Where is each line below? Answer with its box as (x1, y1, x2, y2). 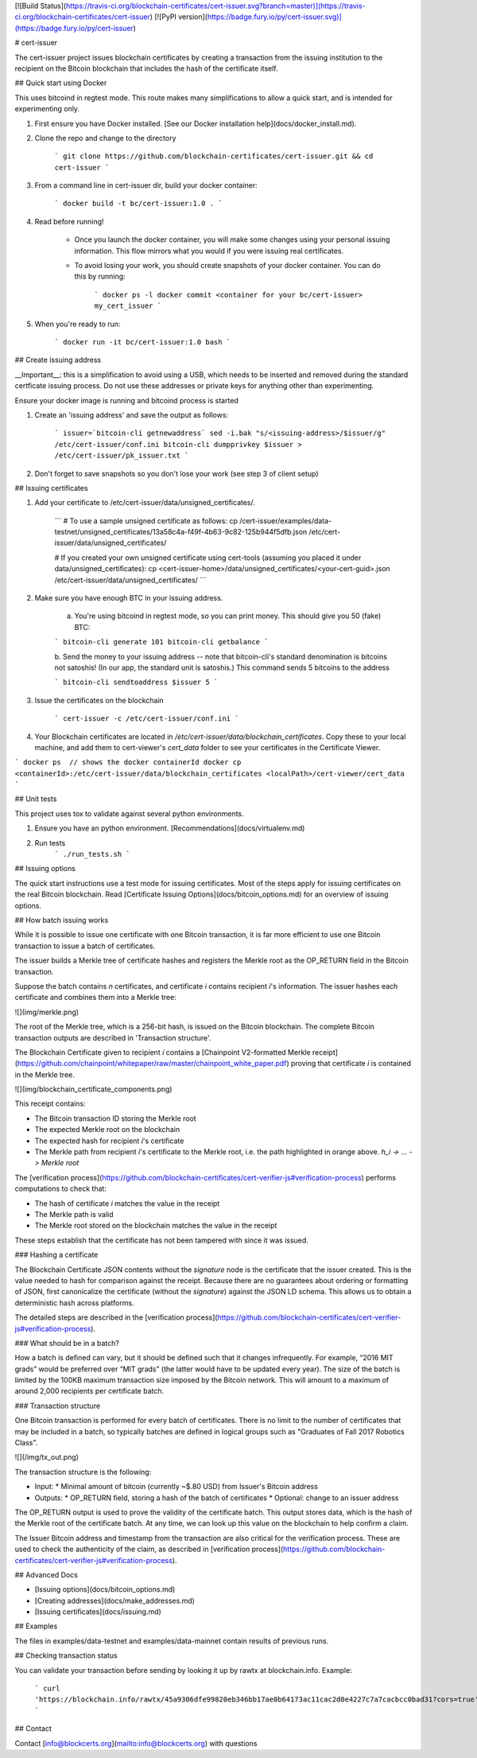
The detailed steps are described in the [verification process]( (14, 1313, 218, 1322)
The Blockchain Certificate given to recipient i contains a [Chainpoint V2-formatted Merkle (14, 1047, 311, 1057)
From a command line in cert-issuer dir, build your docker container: (34, 181, 258, 190)
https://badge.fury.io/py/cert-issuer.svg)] (207, 12, 342, 21)
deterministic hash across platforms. (14, 1297, 134, 1308)
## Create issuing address (14, 355, 102, 365)
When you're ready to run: (34, 319, 121, 329)
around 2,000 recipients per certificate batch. (14, 1387, 165, 1396)
